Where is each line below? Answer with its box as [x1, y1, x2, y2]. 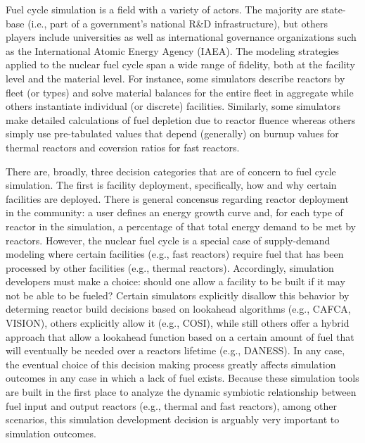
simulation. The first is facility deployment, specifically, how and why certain [6, 177, 337, 192]
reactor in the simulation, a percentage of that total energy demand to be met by [6, 218, 356, 233]
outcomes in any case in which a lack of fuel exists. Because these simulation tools [6, 370, 359, 385]
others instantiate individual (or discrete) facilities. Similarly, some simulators [6, 99, 340, 113]
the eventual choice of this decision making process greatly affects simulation [6, 356, 336, 371]
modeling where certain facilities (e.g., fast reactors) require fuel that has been [6, 247, 344, 261]
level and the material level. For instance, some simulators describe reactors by [6, 70, 345, 85]
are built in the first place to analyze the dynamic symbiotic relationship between [6, 385, 357, 399]
